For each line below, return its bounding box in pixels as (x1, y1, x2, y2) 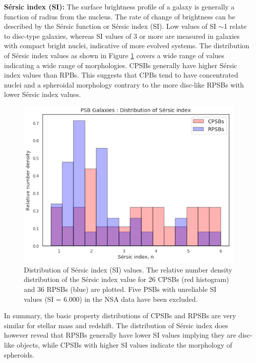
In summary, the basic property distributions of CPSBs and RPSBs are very (4, 310, 236, 321)
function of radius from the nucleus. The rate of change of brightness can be (4, 11, 235, 21)
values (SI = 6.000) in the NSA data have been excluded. (24, 293, 198, 304)
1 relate (224, 21, 247, 31)
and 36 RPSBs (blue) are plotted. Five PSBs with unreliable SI (24, 283, 216, 294)
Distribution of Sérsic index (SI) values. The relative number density (24, 264, 232, 274)
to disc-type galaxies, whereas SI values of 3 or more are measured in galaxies (4, 30, 240, 41)
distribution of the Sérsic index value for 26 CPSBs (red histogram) (24, 274, 229, 284)
